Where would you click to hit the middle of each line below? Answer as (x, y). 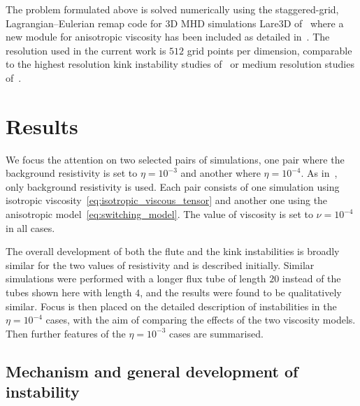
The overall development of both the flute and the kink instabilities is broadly (173, 251)
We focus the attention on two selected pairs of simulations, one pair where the (175, 159)
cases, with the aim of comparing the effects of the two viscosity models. (201, 320)
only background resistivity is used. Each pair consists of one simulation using (173, 186)
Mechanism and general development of (152, 371)
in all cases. (30, 227)
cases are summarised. (216, 333)
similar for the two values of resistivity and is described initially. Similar (160, 264)
